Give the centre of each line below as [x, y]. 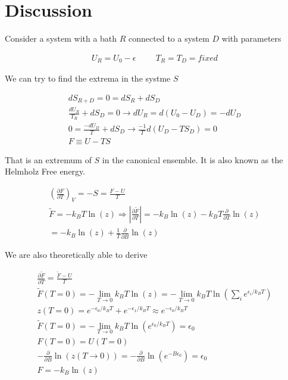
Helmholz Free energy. [45, 171]
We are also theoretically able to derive [76, 254]
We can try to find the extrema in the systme [88, 78]
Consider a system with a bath [61, 38]
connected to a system [169, 38]
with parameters [251, 38]
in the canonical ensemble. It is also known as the [192, 159]
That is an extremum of [48, 159]
